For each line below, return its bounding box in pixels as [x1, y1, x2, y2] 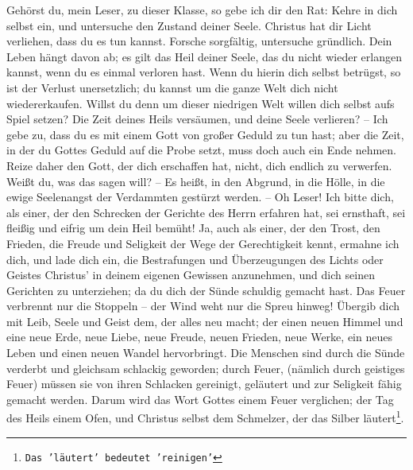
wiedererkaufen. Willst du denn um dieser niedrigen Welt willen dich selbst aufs [6, 95, 395, 111]
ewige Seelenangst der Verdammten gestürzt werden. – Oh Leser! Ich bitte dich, [6, 188, 394, 205]
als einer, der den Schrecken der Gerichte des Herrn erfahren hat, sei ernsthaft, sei [6, 204, 406, 220]
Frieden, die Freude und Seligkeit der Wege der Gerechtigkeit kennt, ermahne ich [6, 235, 399, 251]
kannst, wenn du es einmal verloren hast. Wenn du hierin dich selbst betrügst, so [6, 64, 401, 80]
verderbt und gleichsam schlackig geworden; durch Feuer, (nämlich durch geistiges [6, 359, 405, 376]
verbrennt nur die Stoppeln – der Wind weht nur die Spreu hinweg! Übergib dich [6, 297, 400, 314]
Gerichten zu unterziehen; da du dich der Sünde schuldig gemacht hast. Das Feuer [6, 282, 406, 298]
